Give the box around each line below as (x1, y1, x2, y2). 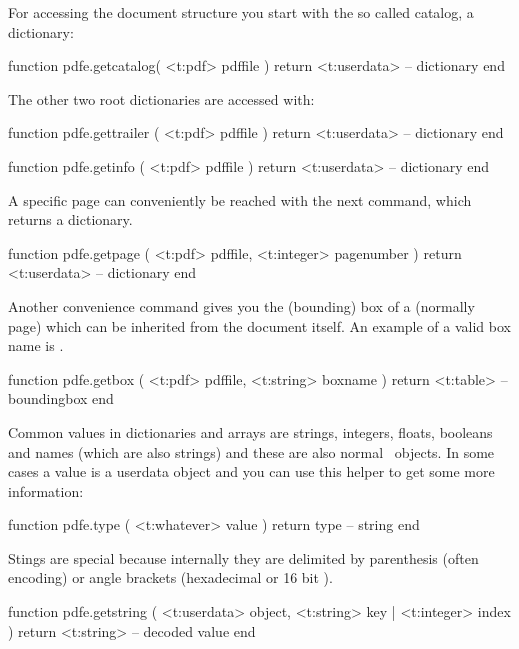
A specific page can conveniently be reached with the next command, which (8, 189, 472, 210)
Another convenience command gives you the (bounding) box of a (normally (8, 295, 475, 316)
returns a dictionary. (8, 209, 133, 230)
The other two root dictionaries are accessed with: (8, 88, 315, 109)
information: (8, 480, 84, 501)
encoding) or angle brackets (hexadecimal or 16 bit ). (8, 567, 333, 588)
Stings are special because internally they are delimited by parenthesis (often (8, 547, 479, 568)
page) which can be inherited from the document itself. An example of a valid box (8, 315, 511, 336)
